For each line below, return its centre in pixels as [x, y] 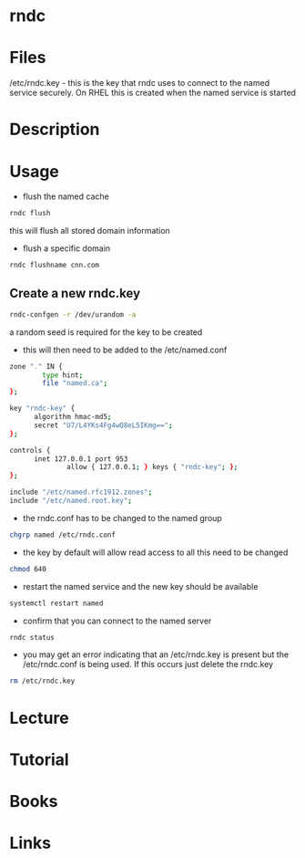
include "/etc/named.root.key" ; [71, 501]
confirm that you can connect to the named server [117, 621]
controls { [30, 450]
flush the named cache [66, 196]
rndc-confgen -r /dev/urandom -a [73, 314]
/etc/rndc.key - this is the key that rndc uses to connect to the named [140, 83]
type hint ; [63, 375]
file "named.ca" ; [75, 383]
